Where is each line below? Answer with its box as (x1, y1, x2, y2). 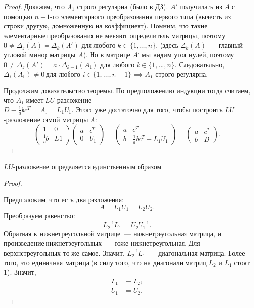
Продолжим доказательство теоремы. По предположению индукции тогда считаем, (4, 85, 251, 95)
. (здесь (156, 40, 178, 50)
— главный (209, 40, 243, 50)
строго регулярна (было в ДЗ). (77, 1, 168, 11)
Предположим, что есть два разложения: (4, 194, 124, 205)
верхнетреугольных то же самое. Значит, (4, 247, 125, 257)
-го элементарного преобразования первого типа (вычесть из (50, 11, 231, 21)
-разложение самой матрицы (4, 114, 88, 124)
